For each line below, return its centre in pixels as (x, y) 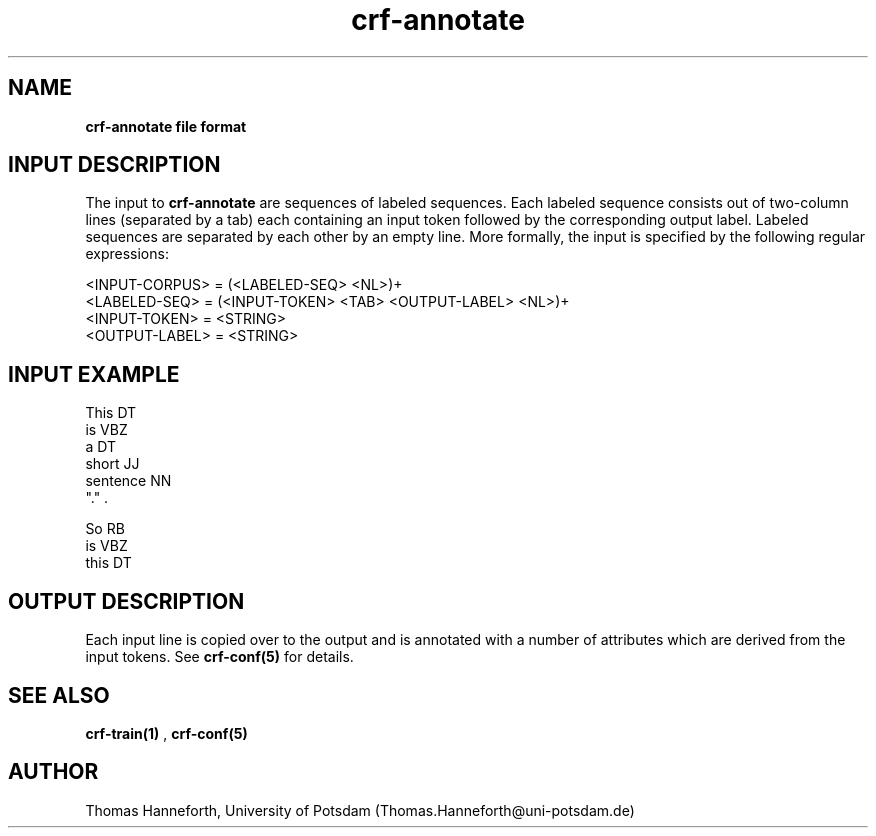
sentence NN (128, 481)
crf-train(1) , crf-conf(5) (166, 733)
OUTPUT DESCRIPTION (126, 601)
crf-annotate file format (166, 126)
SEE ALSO (59, 695)
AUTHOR (53, 772)
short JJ (112, 464)
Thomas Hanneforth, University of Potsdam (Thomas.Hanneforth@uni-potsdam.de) (360, 810)
